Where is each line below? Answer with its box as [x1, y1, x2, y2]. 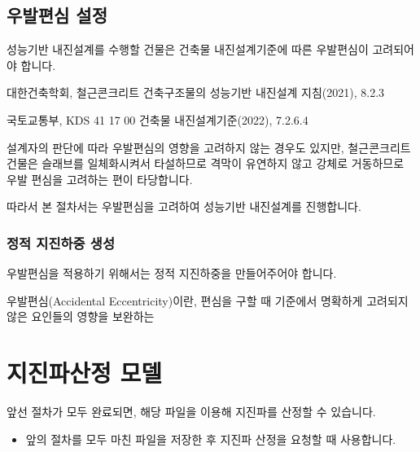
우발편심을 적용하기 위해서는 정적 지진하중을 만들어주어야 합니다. [7, 265, 337, 282]
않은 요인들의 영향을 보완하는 [7, 308, 155, 325]
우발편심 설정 [7, 2, 107, 28]
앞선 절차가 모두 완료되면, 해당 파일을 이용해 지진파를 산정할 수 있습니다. [7, 403, 376, 420]
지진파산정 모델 [7, 356, 163, 389]
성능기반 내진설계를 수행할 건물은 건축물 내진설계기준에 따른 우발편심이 [7, 41, 369, 58]
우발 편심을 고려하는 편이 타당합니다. [7, 170, 193, 187]
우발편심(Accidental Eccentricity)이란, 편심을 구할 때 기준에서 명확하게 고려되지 [7, 292, 409, 309]
